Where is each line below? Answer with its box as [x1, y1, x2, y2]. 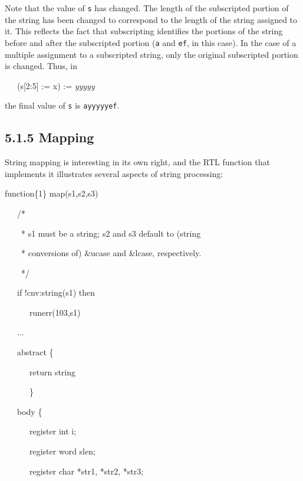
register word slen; [29, 445, 95, 457]
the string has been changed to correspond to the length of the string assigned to [5, 13, 298, 25]
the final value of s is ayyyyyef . [5, 99, 120, 112]
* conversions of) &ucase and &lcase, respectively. [21, 247, 202, 259]
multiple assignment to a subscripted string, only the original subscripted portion [5, 48, 298, 60]
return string [29, 365, 75, 378]
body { [17, 405, 42, 417]
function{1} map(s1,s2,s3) [5, 187, 98, 199]
